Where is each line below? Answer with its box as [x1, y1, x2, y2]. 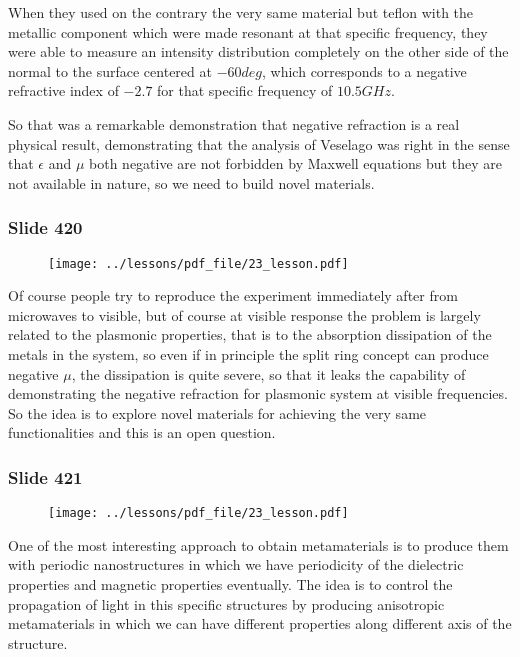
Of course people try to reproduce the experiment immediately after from [8, 285, 458, 306]
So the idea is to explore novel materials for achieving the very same [8, 402, 427, 423]
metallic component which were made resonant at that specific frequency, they [8, 21, 488, 42]
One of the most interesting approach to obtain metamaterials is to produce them [8, 534, 509, 555]
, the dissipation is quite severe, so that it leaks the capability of [71, 363, 466, 384]
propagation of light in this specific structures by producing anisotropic [8, 593, 445, 614]
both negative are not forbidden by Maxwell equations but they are [89, 153, 502, 174]
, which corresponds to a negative [262, 60, 467, 81]
